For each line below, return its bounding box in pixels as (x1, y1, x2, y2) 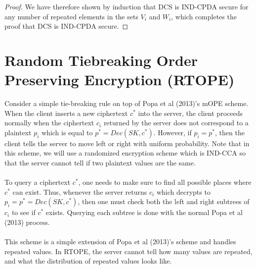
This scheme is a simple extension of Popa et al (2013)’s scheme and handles (4, 236, 236, 247)
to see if (11, 207, 36, 217)
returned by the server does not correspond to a (103, 117, 249, 128)
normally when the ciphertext (4, 117, 94, 128)
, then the (215, 127, 245, 137)
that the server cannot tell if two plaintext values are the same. (4, 158, 196, 168)
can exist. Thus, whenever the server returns (12, 186, 147, 197)
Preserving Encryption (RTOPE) (4, 69, 235, 90)
